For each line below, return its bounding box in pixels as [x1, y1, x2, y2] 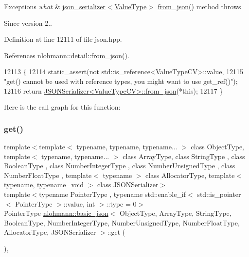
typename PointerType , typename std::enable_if [39, 189, 186, 199]
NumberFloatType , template [4, 170, 92, 180]
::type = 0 [106, 198, 137, 209]
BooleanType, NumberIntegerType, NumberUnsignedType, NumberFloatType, [4, 217, 240, 227]
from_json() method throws [158, 1, 241, 11]
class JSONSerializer [97, 179, 159, 190]
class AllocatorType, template [145, 170, 235, 180]
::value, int [63, 198, 95, 209]
